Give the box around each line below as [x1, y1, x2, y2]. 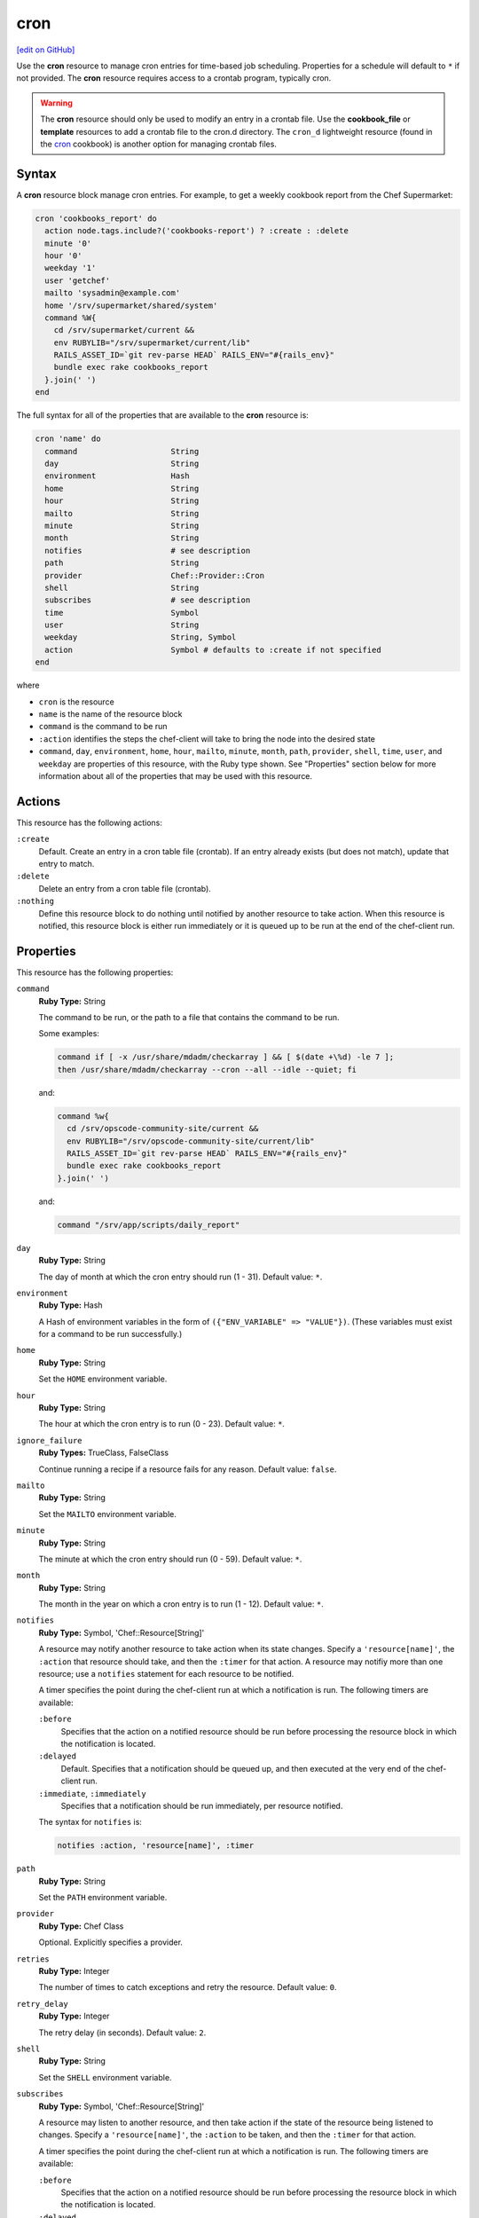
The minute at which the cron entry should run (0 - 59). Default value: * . [38, 1553, 302, 1564]
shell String [44, 582, 200, 593]
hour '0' [44, 250, 82, 261]
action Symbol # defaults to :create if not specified [44, 644, 381, 655]
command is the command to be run [38, 721, 168, 732]
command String [44, 446, 200, 456]
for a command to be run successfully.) [38, 1329, 183, 1340]
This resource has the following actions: [16, 817, 163, 828]
